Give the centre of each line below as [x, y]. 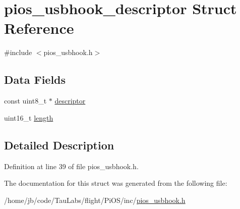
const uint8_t [25, 101]
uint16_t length [29, 117]
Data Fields [35, 80]
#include [18, 52]
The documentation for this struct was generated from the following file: [116, 183]
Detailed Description [59, 145]
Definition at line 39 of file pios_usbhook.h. [71, 166]
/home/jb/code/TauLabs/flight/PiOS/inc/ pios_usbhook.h [95, 200]
